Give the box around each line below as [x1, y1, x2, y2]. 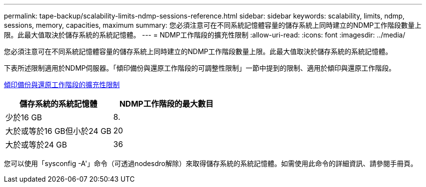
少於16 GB [5, 112, 42, 122]
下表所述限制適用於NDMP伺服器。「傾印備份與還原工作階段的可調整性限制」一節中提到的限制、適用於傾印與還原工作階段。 [4, 64, 396, 72]
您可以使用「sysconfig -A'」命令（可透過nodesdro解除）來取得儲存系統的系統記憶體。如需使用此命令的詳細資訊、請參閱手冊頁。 [4, 159, 417, 168]
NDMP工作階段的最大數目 [119, 99, 213, 109]
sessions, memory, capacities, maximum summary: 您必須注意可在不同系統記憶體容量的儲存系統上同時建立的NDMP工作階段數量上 [4, 21, 422, 29]
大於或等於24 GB [5, 140, 67, 150]
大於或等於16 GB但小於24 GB [5, 126, 112, 136]
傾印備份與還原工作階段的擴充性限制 [4, 80, 120, 89]
